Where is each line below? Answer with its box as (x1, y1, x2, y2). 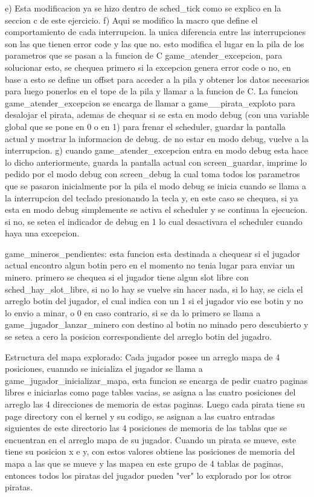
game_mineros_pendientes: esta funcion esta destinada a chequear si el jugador (5, 247, 301, 259)
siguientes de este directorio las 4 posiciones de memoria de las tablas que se (5, 421, 287, 434)
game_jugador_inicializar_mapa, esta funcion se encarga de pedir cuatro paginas (5, 374, 308, 386)
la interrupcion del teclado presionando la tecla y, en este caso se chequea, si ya (5, 191, 298, 204)
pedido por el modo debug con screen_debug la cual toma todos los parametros (5, 167, 300, 180)
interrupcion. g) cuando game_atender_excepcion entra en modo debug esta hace (5, 144, 308, 157)
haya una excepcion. (5, 227, 80, 239)
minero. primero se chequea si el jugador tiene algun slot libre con (5, 271, 249, 284)
